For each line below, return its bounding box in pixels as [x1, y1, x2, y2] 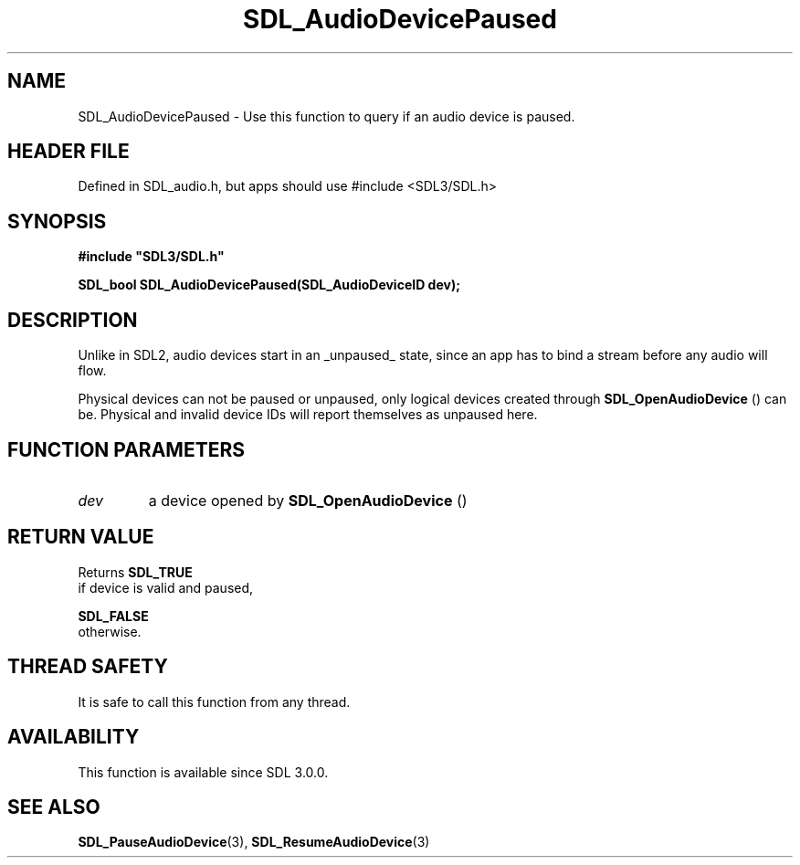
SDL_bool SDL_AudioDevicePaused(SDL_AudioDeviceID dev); [78, 277, 460, 293]
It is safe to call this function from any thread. [78, 693, 351, 710]
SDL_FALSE [78, 607, 149, 624]
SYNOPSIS [7, 209, 107, 233]
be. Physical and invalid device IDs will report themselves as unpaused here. [78, 406, 538, 423]
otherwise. [78, 623, 142, 639]
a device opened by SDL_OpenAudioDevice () [148, 491, 468, 510]
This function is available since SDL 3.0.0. [78, 764, 329, 780]
